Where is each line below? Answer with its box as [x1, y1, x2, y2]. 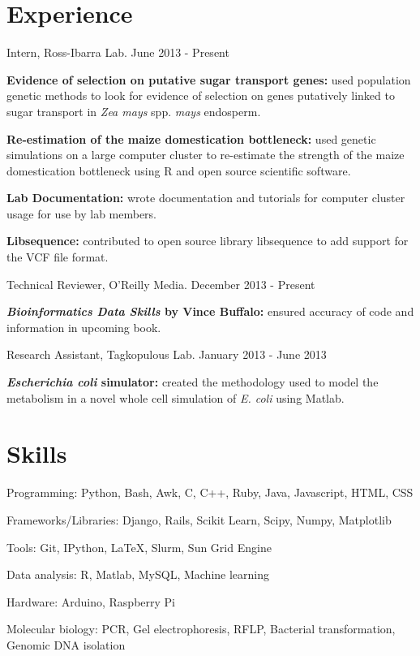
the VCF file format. [6, 248, 109, 265]
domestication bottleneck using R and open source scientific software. [6, 162, 351, 179]
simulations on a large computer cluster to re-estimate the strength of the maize [6, 146, 405, 163]
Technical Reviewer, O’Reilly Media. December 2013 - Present [6, 275, 315, 292]
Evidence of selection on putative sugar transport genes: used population [6, 71, 411, 88]
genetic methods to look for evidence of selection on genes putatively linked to [6, 87, 395, 104]
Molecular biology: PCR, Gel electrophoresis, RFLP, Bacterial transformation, [6, 620, 396, 637]
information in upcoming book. [6, 318, 161, 335]
